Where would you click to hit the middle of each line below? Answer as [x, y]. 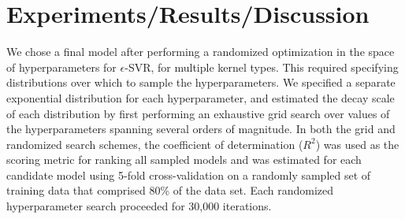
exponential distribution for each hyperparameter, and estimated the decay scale [201, 97]
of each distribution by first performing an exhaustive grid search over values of [198, 113]
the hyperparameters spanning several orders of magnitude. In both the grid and [201, 129]
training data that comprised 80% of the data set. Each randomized [170, 190]
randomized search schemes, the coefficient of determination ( [155, 144]
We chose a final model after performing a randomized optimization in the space [201, 52]
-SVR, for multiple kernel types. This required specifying [262, 67]
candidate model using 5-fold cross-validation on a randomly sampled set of [189, 174]
